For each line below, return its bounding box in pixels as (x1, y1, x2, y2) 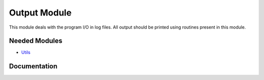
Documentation (9, 62, 58, 70)
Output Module (9, 7, 72, 18)
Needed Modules (9, 37, 63, 45)
